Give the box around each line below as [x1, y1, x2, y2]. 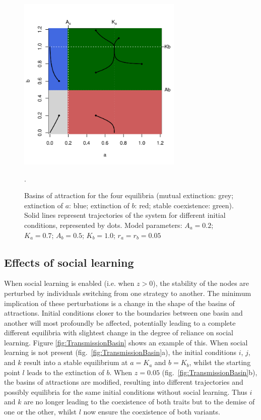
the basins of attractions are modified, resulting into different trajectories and [4, 377, 243, 387]
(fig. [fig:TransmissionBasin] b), [162, 367, 257, 377]
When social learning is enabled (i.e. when [4, 278, 135, 288]
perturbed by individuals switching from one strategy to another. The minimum [4, 287, 251, 298]
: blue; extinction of [69, 200, 129, 210]
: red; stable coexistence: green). [135, 200, 234, 210]
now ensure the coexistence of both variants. [83, 406, 220, 417]
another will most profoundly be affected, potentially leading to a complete [4, 317, 236, 328]
